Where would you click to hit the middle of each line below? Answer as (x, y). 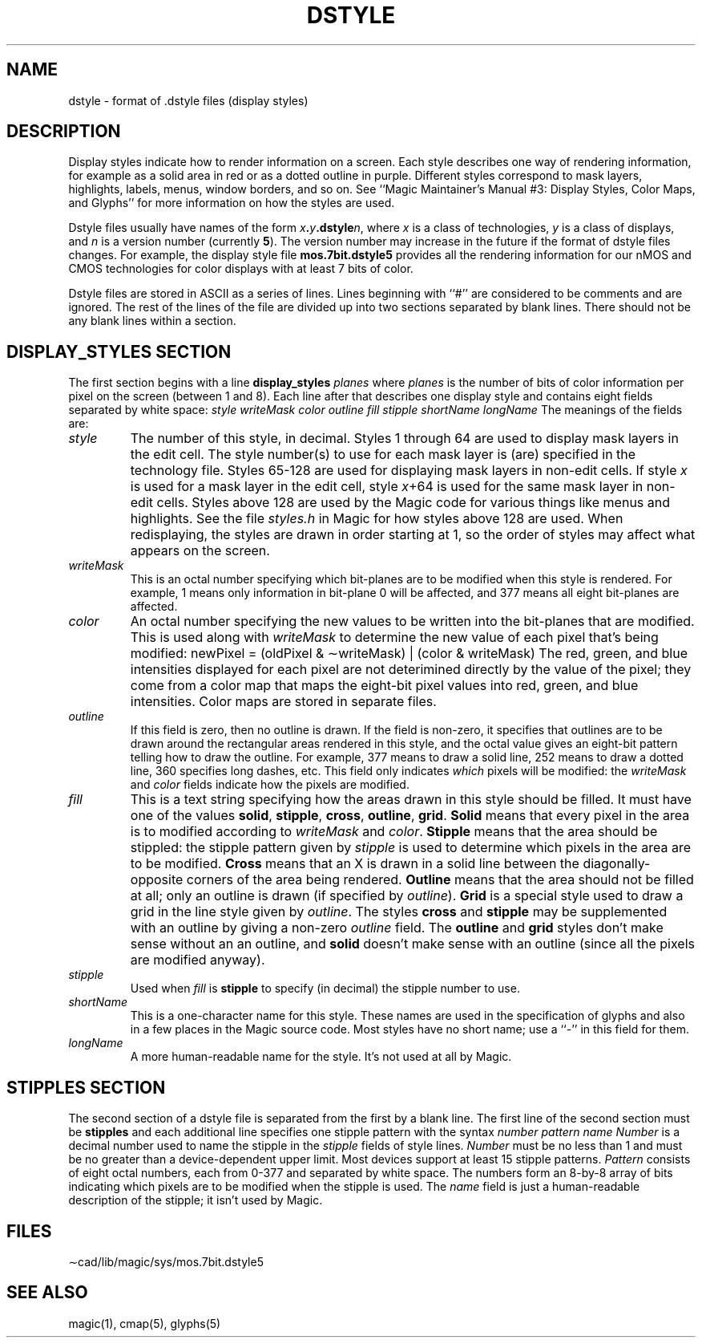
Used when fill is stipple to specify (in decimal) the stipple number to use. (325, 989)
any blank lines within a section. (152, 321)
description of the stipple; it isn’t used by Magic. (196, 1200)
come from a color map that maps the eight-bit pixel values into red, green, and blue (384, 686)
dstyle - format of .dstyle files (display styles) (188, 100)
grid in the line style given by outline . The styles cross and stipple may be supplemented (399, 912)
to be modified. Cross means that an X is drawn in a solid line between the (355, 864)
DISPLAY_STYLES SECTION (119, 351)
